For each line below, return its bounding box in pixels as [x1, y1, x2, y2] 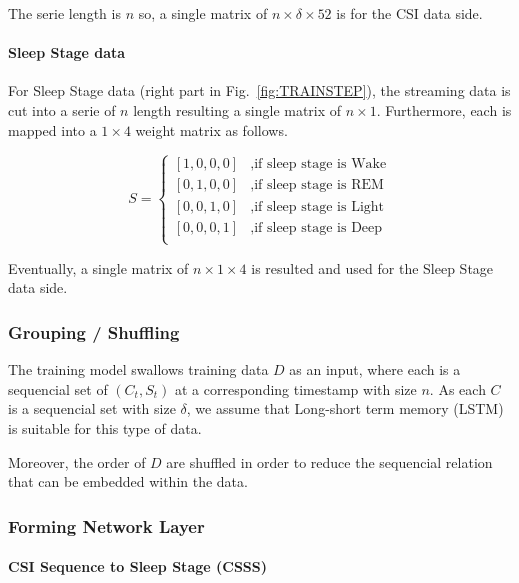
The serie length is [8, 3, 121, 23]
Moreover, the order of [8, 451, 146, 472]
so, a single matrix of [138, 3, 268, 23]
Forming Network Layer [8, 513, 205, 538]
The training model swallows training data [8, 359, 269, 380]
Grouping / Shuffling [8, 319, 180, 344]
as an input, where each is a [289, 359, 461, 380]
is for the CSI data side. [336, 3, 483, 23]
